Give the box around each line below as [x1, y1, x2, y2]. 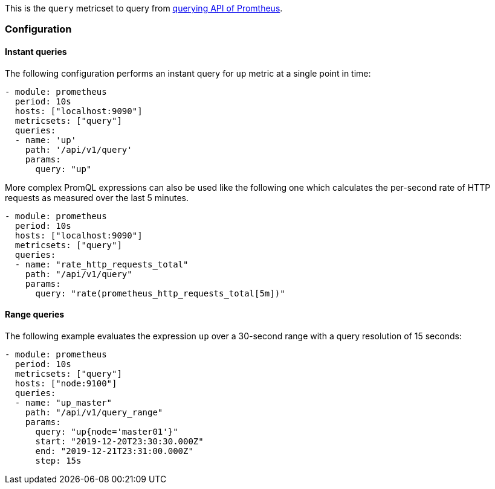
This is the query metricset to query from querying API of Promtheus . [5, 3, 283, 13]
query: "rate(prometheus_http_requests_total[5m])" [35, 288, 285, 298]
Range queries [5, 309, 65, 320]
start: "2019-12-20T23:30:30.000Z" [35, 436, 204, 446]
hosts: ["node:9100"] [15, 378, 117, 388]
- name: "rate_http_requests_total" [15, 259, 189, 269]
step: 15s [35, 455, 82, 465]
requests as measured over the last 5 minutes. [5, 192, 189, 203]
